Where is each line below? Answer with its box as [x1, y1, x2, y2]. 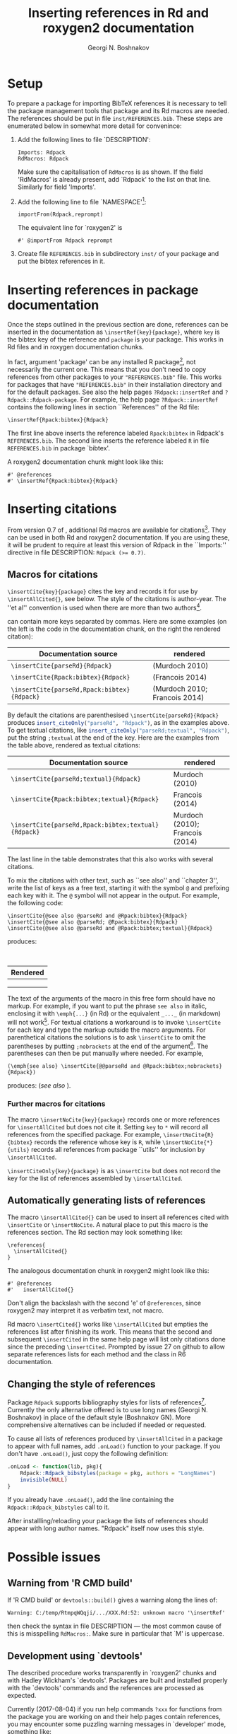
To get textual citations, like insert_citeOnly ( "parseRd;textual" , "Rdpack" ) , [7, 726, 230, 734]
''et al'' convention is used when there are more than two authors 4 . [7, 603, 202, 612]
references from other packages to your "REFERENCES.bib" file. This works [7, 373, 222, 381]
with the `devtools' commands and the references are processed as [7, 1684, 205, 1692]
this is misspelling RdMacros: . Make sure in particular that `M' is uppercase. [7, 1629, 224, 1638]
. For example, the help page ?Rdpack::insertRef [76, 395, 219, 404]
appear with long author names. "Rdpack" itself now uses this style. [7, 1524, 205, 1532]
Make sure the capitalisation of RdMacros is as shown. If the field [17, 168, 203, 176]
